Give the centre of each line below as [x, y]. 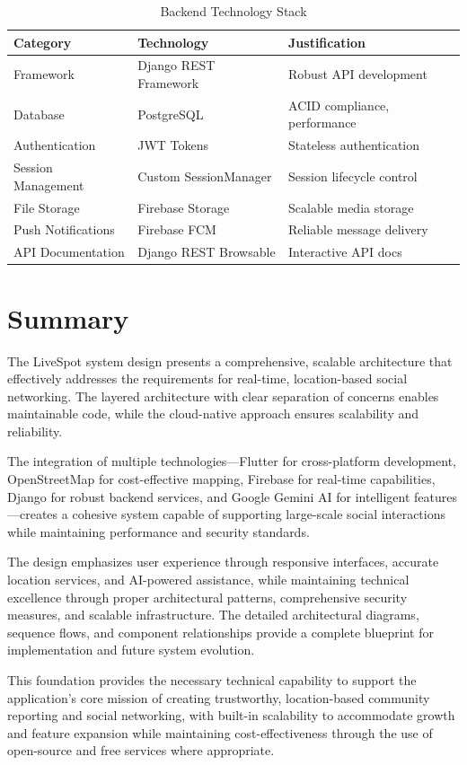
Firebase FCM [177, 229]
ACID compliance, [339, 105]
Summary [68, 317]
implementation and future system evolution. [131, 650]
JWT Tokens [173, 145]
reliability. [35, 431]
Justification [327, 42]
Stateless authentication [354, 145]
